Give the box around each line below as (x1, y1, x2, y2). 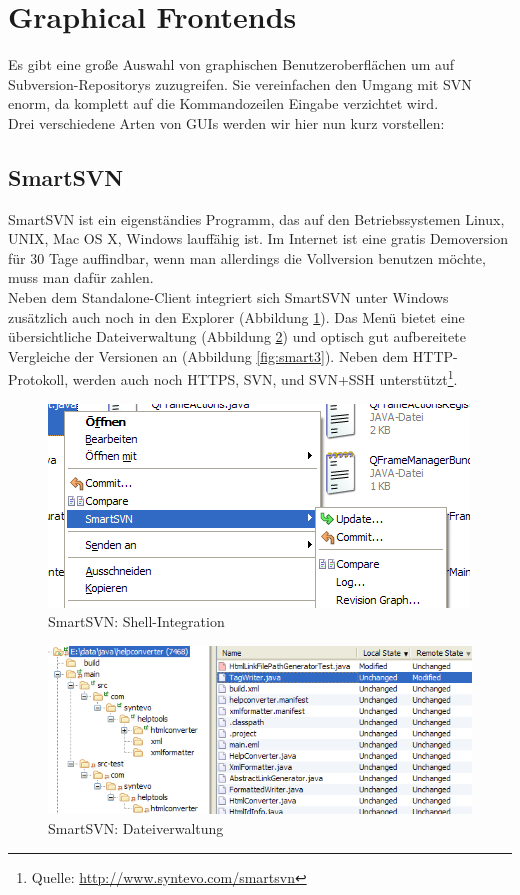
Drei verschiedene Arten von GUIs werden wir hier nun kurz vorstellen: (8, 112, 445, 133)
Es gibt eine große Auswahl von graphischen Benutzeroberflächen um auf (8, 54, 455, 75)
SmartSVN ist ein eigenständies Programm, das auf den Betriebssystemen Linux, (8, 208, 505, 229)
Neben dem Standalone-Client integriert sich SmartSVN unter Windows (8, 287, 449, 308)
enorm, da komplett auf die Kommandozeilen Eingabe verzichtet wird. (8, 93, 439, 114)
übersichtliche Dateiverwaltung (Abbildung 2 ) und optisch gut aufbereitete (8, 326, 466, 347)
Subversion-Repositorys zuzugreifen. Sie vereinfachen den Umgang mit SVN (8, 73, 472, 94)
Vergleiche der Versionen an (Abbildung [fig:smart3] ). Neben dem (8, 345, 409, 366)
